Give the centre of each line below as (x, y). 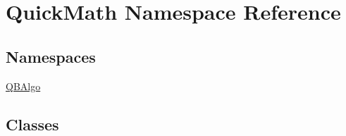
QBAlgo (23, 86)
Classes (32, 124)
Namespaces (51, 56)
